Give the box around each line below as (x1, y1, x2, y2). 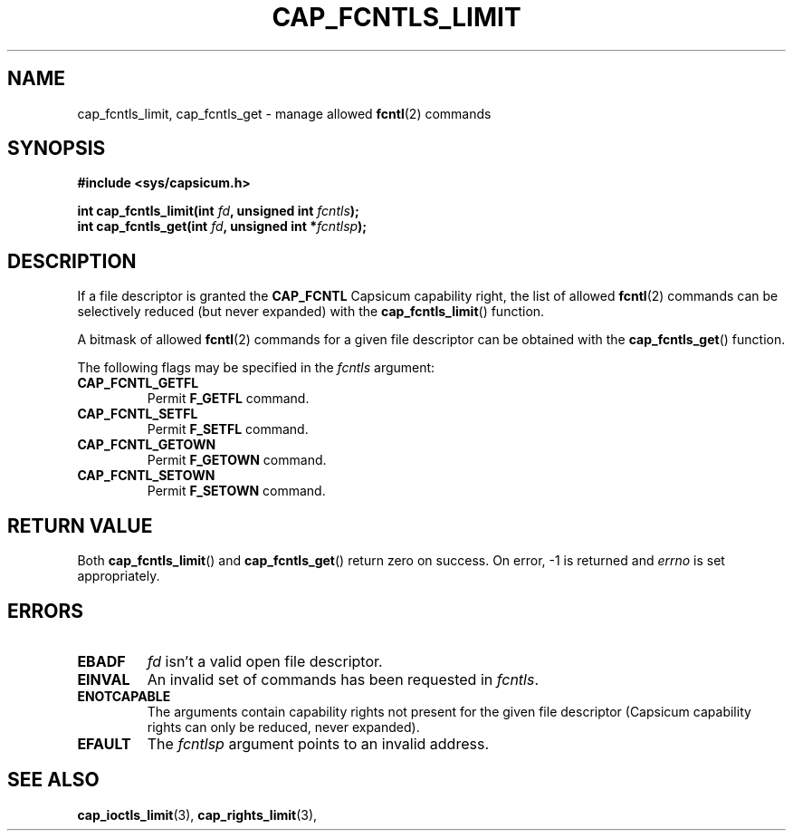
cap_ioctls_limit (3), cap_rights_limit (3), (77, 806, 318, 823)
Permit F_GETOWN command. (147, 452, 327, 468)
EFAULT (77, 734, 131, 753)
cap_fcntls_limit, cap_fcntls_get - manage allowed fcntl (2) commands (77, 105, 492, 121)
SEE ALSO (7, 768, 100, 792)
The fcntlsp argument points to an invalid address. (147, 734, 489, 753)
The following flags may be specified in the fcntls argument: (77, 360, 435, 376)
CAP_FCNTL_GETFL (77, 375, 199, 391)
